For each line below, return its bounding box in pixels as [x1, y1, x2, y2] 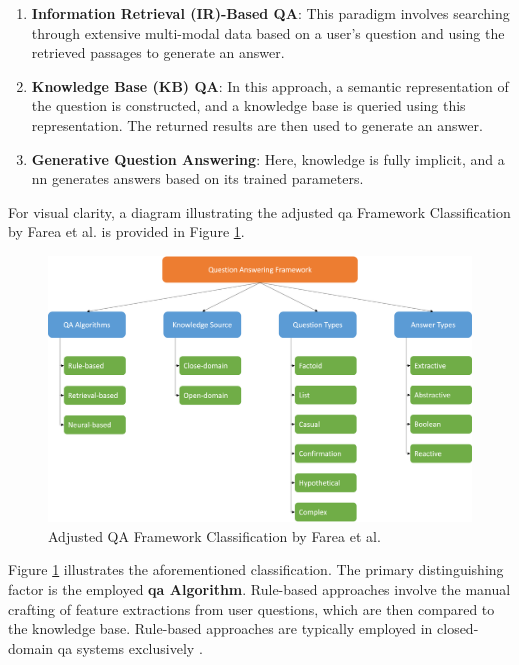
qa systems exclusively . [57, 637, 203, 658]
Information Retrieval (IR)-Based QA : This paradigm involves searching [31, 3, 510, 23]
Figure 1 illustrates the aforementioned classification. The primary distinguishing [8, 559, 504, 580]
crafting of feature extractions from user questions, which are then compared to [8, 598, 495, 619]
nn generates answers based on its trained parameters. [31, 168, 364, 189]
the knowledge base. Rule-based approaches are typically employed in [8, 618, 433, 639]
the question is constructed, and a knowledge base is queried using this [31, 95, 466, 116]
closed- [437, 618, 479, 639]
